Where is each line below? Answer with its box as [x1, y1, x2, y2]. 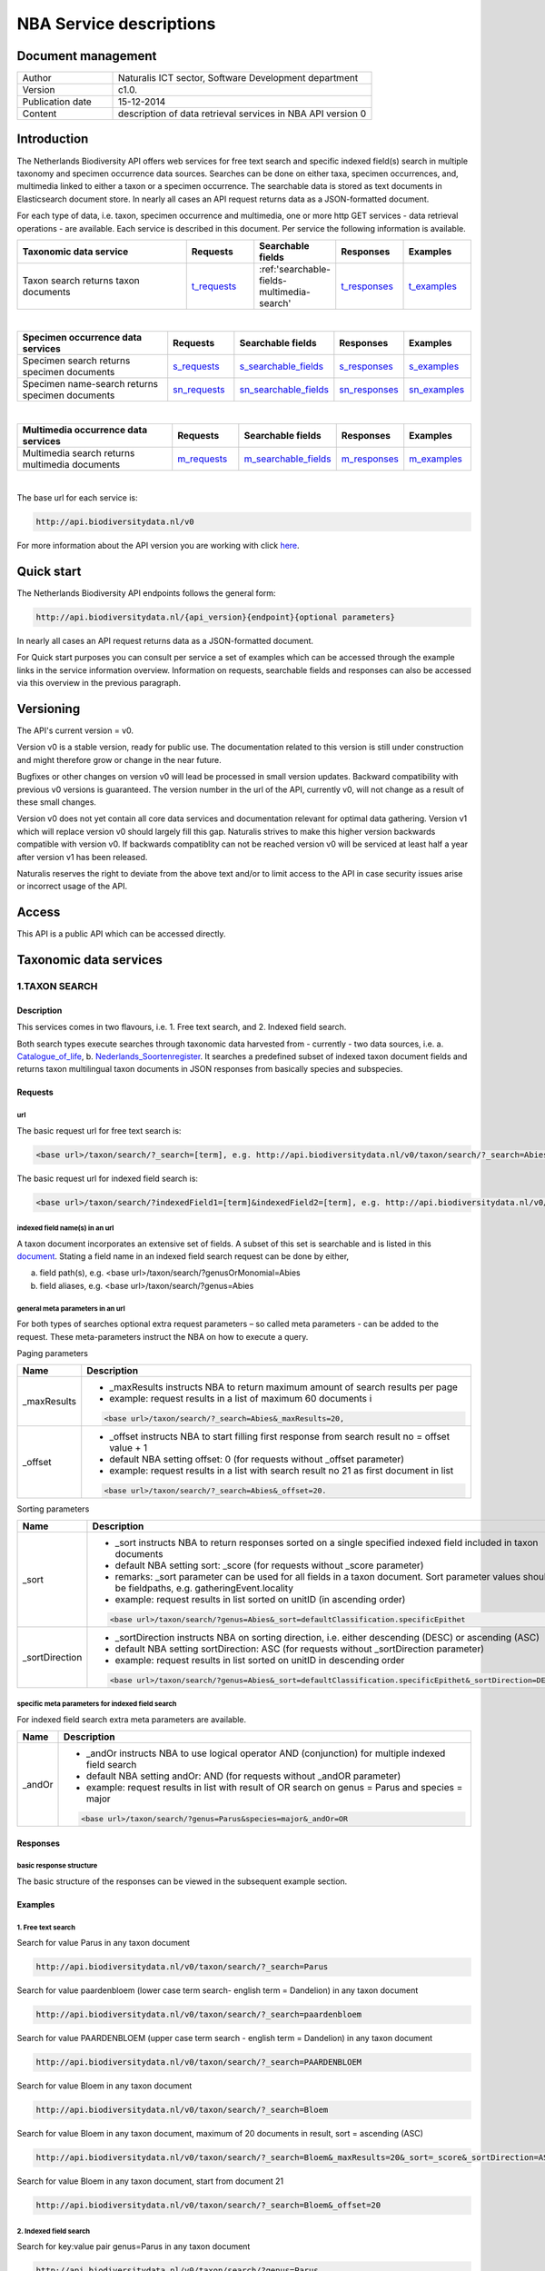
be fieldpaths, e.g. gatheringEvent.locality [114, 1582, 294, 1594]
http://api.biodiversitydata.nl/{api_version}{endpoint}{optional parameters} [35, 611, 395, 622]
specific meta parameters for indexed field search [16, 1700, 177, 1709]
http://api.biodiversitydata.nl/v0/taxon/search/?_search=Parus [35, 1962, 329, 1972]
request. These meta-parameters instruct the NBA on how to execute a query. [16, 1331, 309, 1342]
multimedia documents [22, 458, 121, 471]
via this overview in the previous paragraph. [16, 678, 182, 689]
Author [22, 72, 52, 84]
